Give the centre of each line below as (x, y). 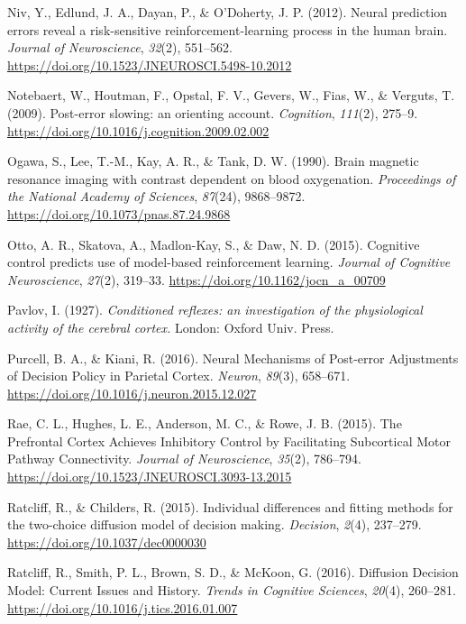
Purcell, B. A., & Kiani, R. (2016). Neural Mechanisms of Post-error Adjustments (233, 358)
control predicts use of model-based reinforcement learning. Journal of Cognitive (229, 262)
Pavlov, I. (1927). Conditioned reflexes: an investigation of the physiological (215, 310)
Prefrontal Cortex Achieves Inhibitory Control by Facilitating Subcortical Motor (229, 440)
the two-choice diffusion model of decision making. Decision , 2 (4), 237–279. (215, 524)
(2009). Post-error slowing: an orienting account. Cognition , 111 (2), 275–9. (213, 112)
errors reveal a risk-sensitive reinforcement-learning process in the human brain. (228, 29)
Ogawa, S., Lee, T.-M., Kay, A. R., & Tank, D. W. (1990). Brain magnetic (213, 161)
